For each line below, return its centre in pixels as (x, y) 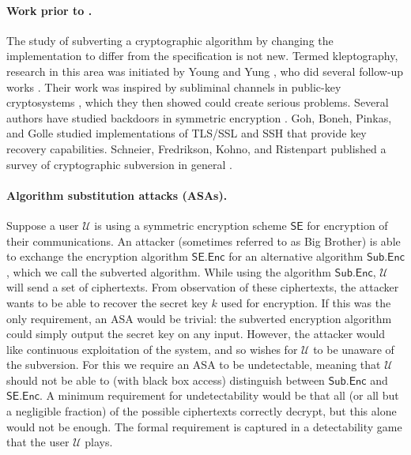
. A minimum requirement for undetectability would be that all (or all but (219, 395)
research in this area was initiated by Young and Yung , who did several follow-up (205, 71)
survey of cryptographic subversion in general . (119, 164)
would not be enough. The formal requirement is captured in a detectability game (204, 426)
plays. (99, 442)
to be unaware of (354, 349)
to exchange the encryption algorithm (97, 256)
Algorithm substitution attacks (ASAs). (117, 195)
